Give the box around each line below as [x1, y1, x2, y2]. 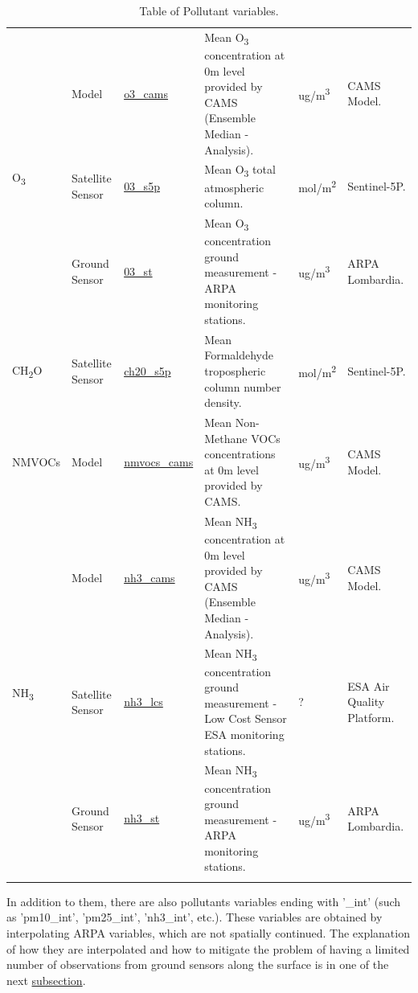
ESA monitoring [204, 725, 285, 742]
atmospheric [204, 178, 264, 195]
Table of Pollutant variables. [139, 2, 279, 18]
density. [204, 394, 242, 411]
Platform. [347, 709, 395, 726]
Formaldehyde [204, 347, 274, 363]
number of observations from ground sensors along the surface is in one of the [6, 956, 389, 973]
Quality [347, 693, 385, 710]
